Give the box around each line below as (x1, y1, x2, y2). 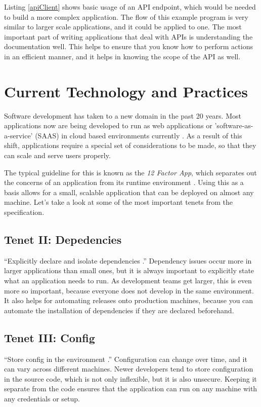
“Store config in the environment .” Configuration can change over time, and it (4, 353, 247, 364)
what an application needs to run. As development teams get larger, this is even (4, 275, 252, 286)
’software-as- (214, 120, 253, 131)
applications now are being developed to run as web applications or (4, 120, 212, 131)
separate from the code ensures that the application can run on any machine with (4, 383, 257, 394)
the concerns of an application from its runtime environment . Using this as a (4, 177, 244, 188)
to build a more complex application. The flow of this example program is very (4, 11, 248, 22)
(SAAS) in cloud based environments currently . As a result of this (35, 130, 242, 140)
